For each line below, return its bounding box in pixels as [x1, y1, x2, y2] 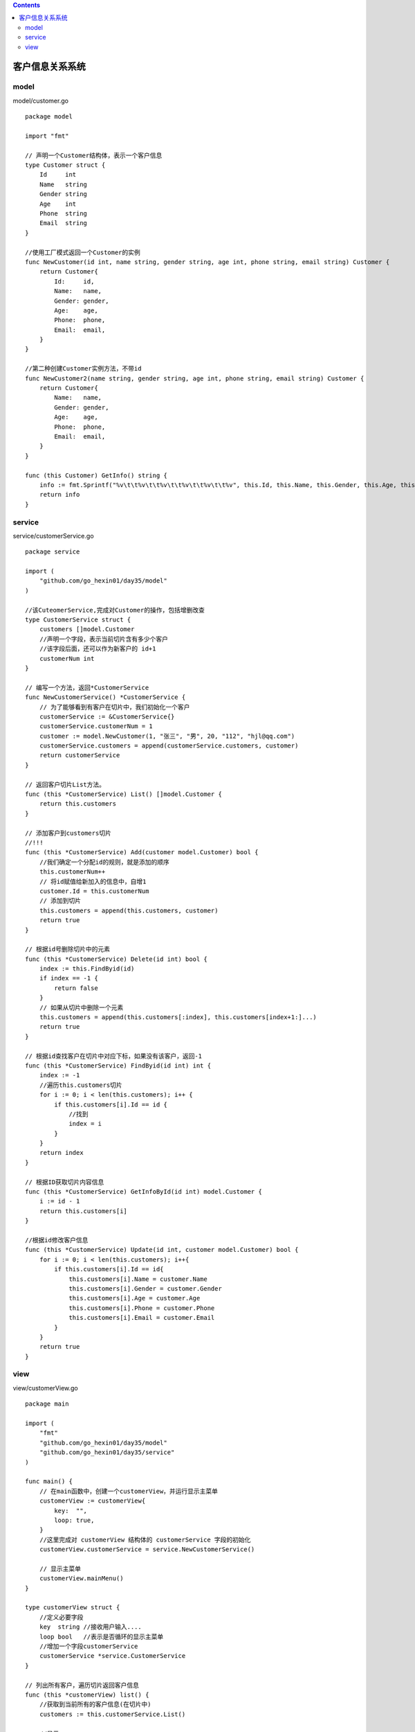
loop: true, [54, 1516, 95, 1524]
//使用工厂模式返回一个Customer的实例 [25, 248, 141, 256]
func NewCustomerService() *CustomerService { [25, 693, 186, 701]
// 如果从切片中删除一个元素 [39, 1003, 124, 1011]
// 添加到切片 [39, 897, 82, 905]
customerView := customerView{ [39, 1497, 146, 1505]
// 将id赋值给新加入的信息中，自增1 [39, 877, 147, 885]
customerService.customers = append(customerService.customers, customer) [39, 742, 299, 750]
